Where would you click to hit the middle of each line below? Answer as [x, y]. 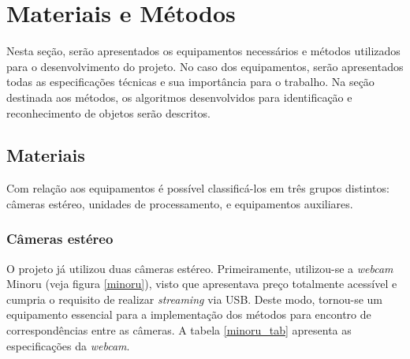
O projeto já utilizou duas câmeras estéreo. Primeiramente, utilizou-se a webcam [200, 268]
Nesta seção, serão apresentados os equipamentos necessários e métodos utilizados [203, 51]
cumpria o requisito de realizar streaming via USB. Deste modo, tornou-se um [194, 299]
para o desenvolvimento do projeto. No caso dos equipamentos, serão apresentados [205, 66]
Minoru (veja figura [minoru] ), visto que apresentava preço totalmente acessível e [202, 284]
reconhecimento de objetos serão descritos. [108, 112]
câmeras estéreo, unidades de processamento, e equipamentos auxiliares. [180, 203]
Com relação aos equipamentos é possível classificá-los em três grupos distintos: [198, 188]
